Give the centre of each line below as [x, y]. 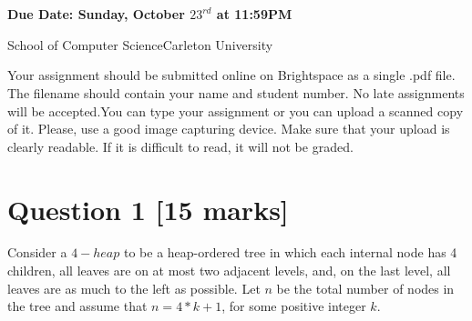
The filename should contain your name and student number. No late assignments [236, 92]
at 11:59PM [254, 14]
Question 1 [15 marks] [148, 209]
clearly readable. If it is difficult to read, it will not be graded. [180, 146]
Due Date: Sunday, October [96, 14]
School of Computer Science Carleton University [140, 44]
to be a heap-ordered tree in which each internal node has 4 [290, 252]
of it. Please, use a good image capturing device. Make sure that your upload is [229, 129]
